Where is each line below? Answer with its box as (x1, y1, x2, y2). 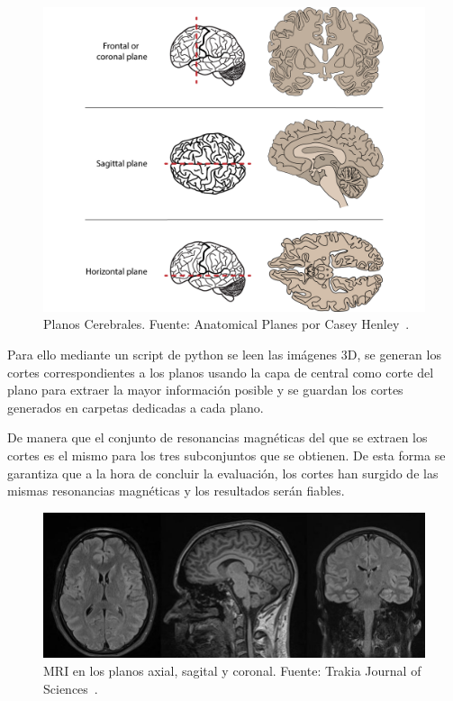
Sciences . (43, 678, 98, 697)
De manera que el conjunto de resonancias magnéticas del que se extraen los (7, 428, 428, 447)
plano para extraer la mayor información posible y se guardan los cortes (7, 380, 403, 399)
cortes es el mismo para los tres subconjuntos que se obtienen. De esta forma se (7, 446, 446, 465)
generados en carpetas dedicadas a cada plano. (7, 397, 264, 416)
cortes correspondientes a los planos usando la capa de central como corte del (7, 362, 434, 381)
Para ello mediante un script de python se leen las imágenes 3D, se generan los (7, 345, 441, 364)
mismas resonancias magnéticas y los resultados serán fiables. (7, 481, 345, 500)
